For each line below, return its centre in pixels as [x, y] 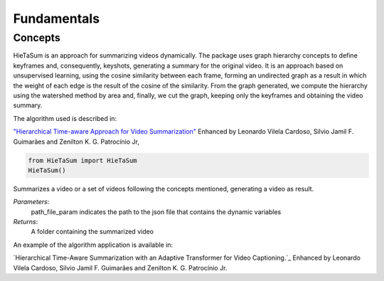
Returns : [26, 222]
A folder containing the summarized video [92, 232]
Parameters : [31, 202]
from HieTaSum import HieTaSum [83, 160]
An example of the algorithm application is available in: [93, 245]
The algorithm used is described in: [65, 118]
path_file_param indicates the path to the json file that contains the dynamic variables [156, 212]
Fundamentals [56, 18]
